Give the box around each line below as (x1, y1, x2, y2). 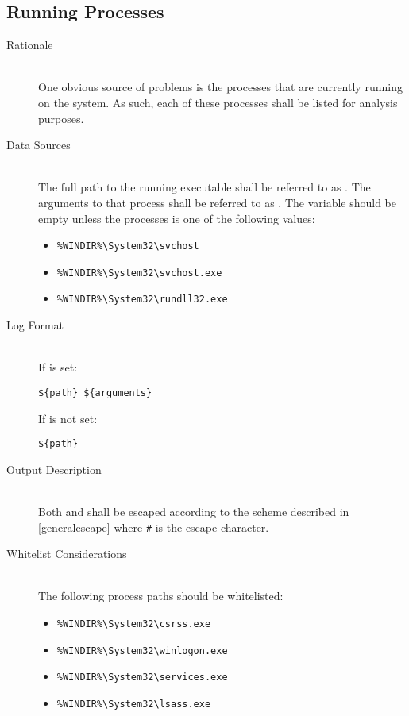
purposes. (38, 110, 84, 126)
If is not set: (38, 410, 98, 426)
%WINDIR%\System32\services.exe (56, 672, 228, 683)
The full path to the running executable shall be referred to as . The (38, 179, 371, 195)
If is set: (38, 359, 78, 375)
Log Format (6, 317, 64, 333)
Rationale (6, 37, 53, 53)
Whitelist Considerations (6, 545, 127, 562)
